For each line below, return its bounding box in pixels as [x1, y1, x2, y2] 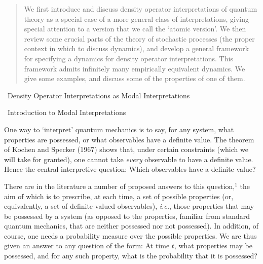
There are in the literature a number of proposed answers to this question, [4, 180, 235, 191]
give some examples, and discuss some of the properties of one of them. [24, 73, 245, 84]
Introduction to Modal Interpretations [7, 107, 126, 118]
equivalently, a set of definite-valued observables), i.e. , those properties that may [4, 201, 254, 211]
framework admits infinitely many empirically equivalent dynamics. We [24, 63, 245, 73]
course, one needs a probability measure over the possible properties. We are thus [4, 230, 257, 241]
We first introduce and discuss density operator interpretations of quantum [24, 4, 257, 14]
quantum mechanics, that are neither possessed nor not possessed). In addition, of [4, 220, 259, 231]
